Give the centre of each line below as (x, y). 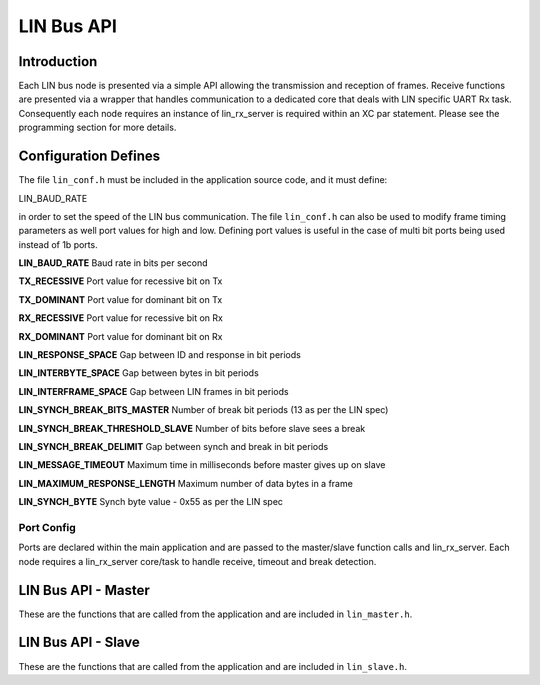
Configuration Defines (89, 156)
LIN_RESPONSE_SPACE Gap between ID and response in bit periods (160, 355)
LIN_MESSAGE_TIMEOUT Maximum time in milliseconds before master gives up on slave (202, 465)
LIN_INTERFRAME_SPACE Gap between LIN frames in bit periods (153, 391)
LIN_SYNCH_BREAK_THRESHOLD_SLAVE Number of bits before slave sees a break (192, 428)
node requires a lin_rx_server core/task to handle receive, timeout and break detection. (197, 561)
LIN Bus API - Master (84, 590)
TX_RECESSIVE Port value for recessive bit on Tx (120, 281)
